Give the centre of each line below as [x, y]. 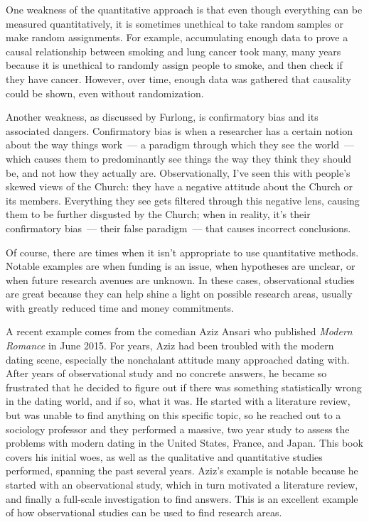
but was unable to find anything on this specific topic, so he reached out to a [173, 415]
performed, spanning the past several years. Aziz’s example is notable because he [182, 471]
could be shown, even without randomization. [105, 93]
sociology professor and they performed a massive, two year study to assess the [178, 429]
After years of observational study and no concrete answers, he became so [166, 373]
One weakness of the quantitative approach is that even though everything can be [184, 9]
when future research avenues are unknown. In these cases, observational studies [180, 279]
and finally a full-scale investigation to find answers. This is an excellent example [182, 498]
